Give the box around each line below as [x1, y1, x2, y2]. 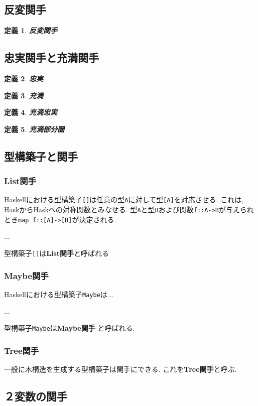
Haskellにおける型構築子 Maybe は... [4, 289, 113, 299]
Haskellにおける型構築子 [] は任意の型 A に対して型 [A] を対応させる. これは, [4, 194, 244, 205]
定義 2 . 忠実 [4, 73, 43, 83]
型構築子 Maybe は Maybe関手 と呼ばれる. [4, 323, 135, 333]
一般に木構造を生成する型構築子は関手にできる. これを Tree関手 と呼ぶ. [4, 363, 237, 374]
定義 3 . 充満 [4, 90, 43, 100]
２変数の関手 [4, 388, 67, 403]
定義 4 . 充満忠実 [4, 107, 57, 117]
